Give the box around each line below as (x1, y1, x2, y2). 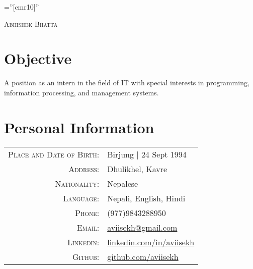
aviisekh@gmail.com (107, 221, 178, 233)
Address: (68, 163, 100, 175)
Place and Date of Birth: (8, 148, 100, 160)
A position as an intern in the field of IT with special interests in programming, (4, 77, 249, 88)
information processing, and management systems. (4, 87, 159, 97)
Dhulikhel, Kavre (107, 163, 167, 175)
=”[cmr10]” (4, 2, 39, 12)
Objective (4, 48, 72, 69)
